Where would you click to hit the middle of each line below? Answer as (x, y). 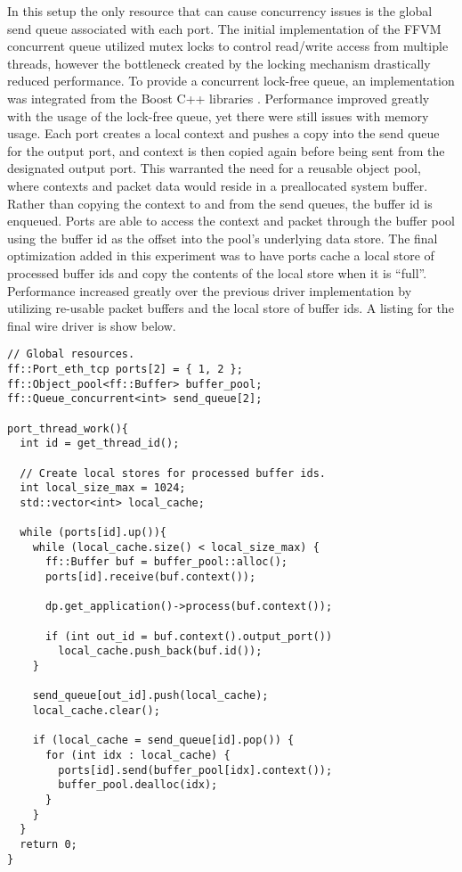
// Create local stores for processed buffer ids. (173, 473)
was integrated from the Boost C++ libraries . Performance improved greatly (219, 98)
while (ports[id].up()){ (93, 533)
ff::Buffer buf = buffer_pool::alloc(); (166, 562)
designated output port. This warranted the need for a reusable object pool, (214, 168)
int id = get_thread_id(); (100, 444)
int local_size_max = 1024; (103, 488)
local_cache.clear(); (96, 711)
